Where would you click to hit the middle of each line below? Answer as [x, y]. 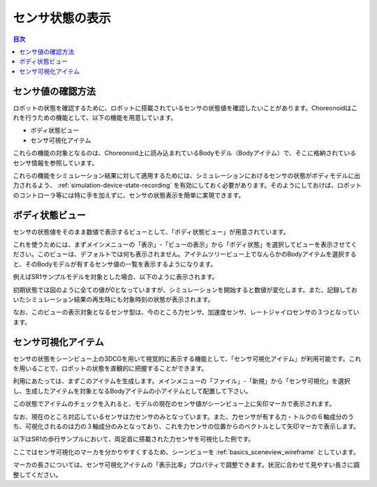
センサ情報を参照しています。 [56, 163]
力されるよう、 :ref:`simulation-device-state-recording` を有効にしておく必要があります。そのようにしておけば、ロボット [187, 186]
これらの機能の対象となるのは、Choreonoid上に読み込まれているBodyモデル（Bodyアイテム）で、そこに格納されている [185, 153]
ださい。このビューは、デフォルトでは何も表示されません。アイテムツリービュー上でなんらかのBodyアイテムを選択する [185, 254]
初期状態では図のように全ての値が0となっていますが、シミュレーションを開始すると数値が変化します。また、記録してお [185, 290]
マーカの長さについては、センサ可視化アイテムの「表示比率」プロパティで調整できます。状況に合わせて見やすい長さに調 [186, 465]
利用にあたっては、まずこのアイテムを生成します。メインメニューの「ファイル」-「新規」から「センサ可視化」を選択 [182, 381]
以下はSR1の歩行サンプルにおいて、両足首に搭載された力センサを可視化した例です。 [134, 439]
